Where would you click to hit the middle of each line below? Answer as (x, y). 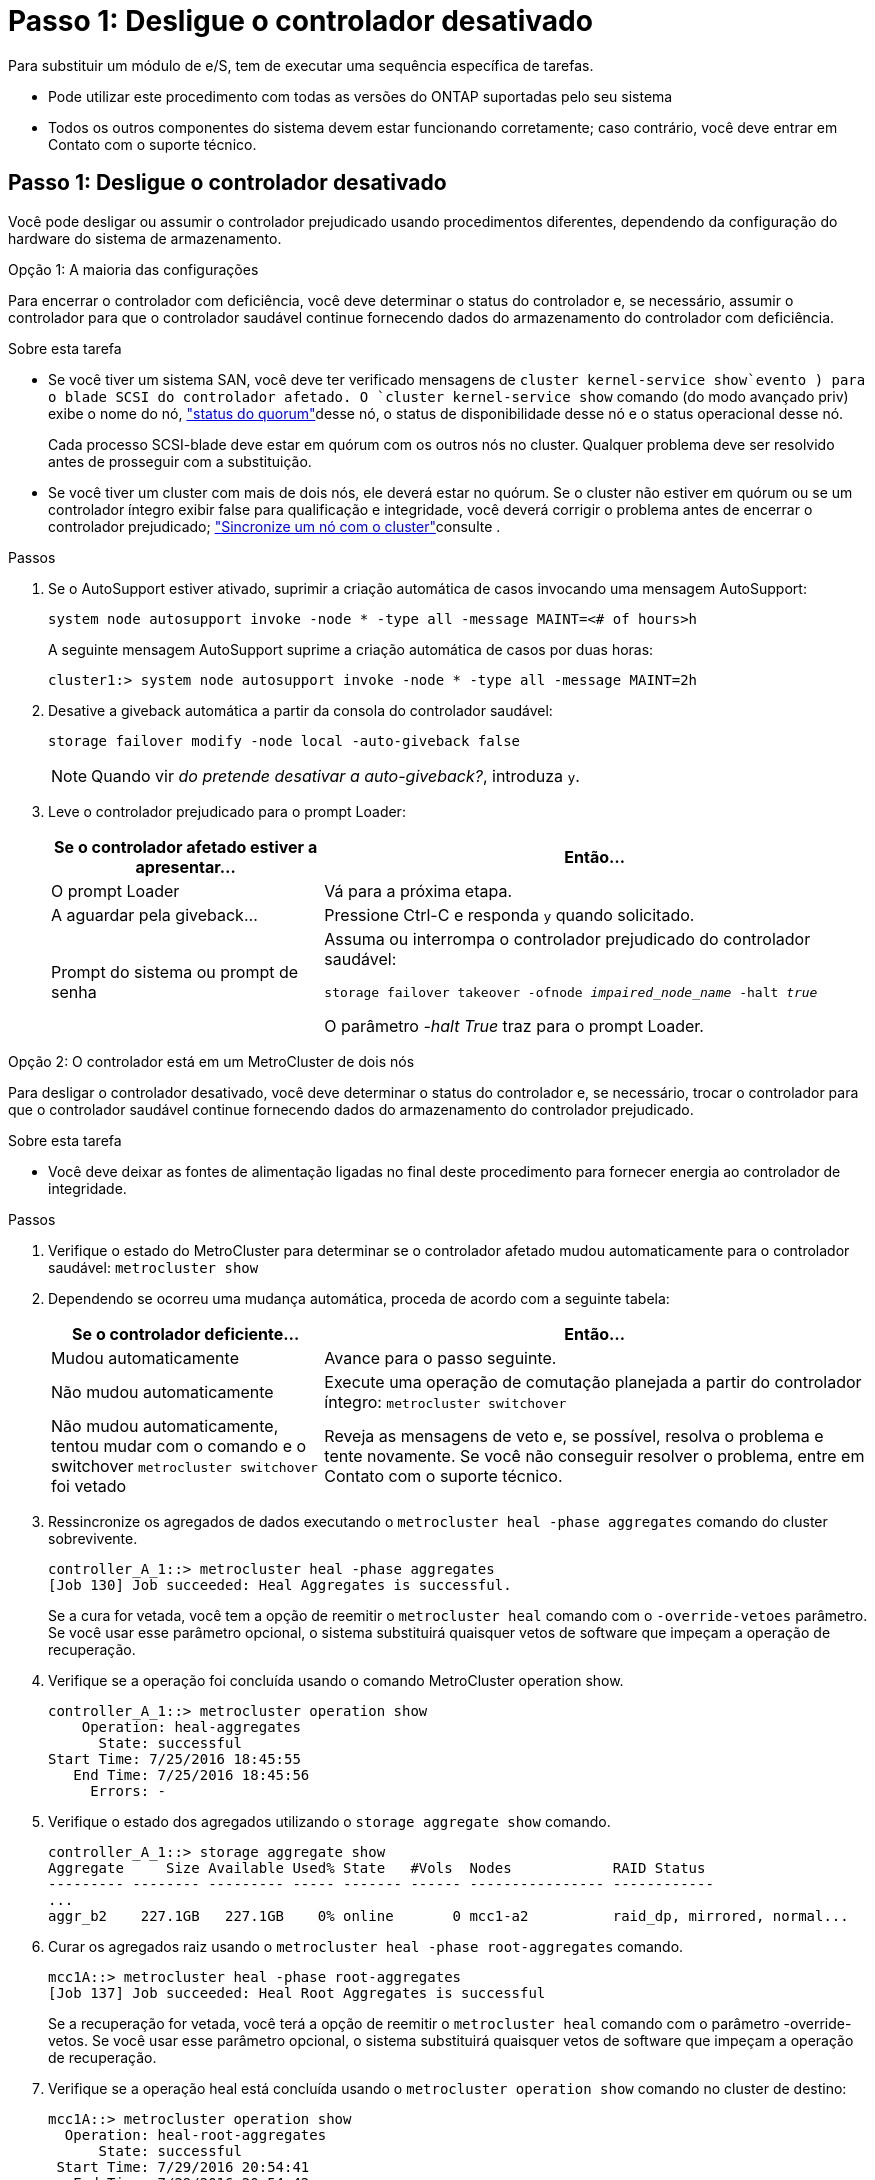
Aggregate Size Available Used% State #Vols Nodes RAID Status (377, 1867)
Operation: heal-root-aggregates (195, 2134)
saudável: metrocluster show (153, 1267)
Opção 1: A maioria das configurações (133, 269)
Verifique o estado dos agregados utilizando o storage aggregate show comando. (329, 1821)
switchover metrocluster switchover (184, 1465)
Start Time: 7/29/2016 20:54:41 (183, 2166)
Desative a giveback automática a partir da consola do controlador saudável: (300, 710)
